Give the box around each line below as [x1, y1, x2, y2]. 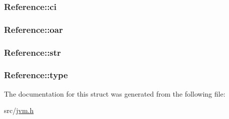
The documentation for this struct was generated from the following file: [4, 88, 225, 99]
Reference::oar [4, 23, 63, 35]
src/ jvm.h [4, 105, 34, 116]
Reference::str [4, 46, 61, 58]
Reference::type [4, 69, 68, 81]
